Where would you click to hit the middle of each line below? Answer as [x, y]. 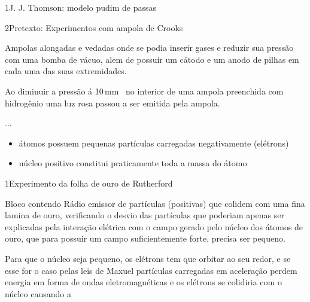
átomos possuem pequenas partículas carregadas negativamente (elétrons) [154, 143]
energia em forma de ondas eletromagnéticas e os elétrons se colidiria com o [143, 282]
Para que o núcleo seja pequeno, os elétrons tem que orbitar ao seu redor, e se [148, 258]
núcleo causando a [38, 293]
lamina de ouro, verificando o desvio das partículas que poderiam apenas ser [145, 215]
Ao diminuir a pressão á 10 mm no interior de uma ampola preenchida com [144, 91]
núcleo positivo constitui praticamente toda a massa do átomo [133, 163]
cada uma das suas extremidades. [66, 71]
